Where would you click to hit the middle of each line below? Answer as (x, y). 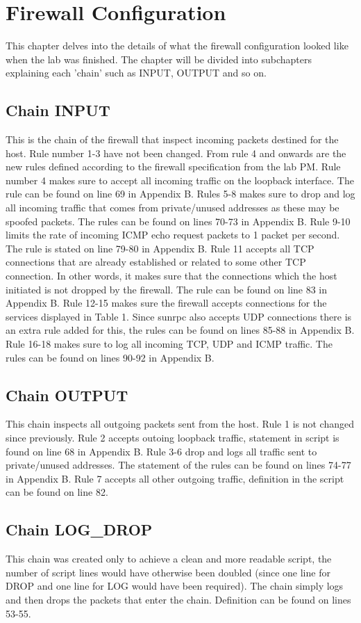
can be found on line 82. (57, 492)
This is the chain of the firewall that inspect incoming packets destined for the (172, 139)
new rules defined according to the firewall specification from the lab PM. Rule (173, 167)
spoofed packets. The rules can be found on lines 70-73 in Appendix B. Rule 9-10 (178, 221)
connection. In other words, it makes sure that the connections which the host (171, 276)
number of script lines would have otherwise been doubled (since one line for (168, 572)
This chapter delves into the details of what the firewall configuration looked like (177, 46)
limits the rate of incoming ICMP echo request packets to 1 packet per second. (173, 235)
